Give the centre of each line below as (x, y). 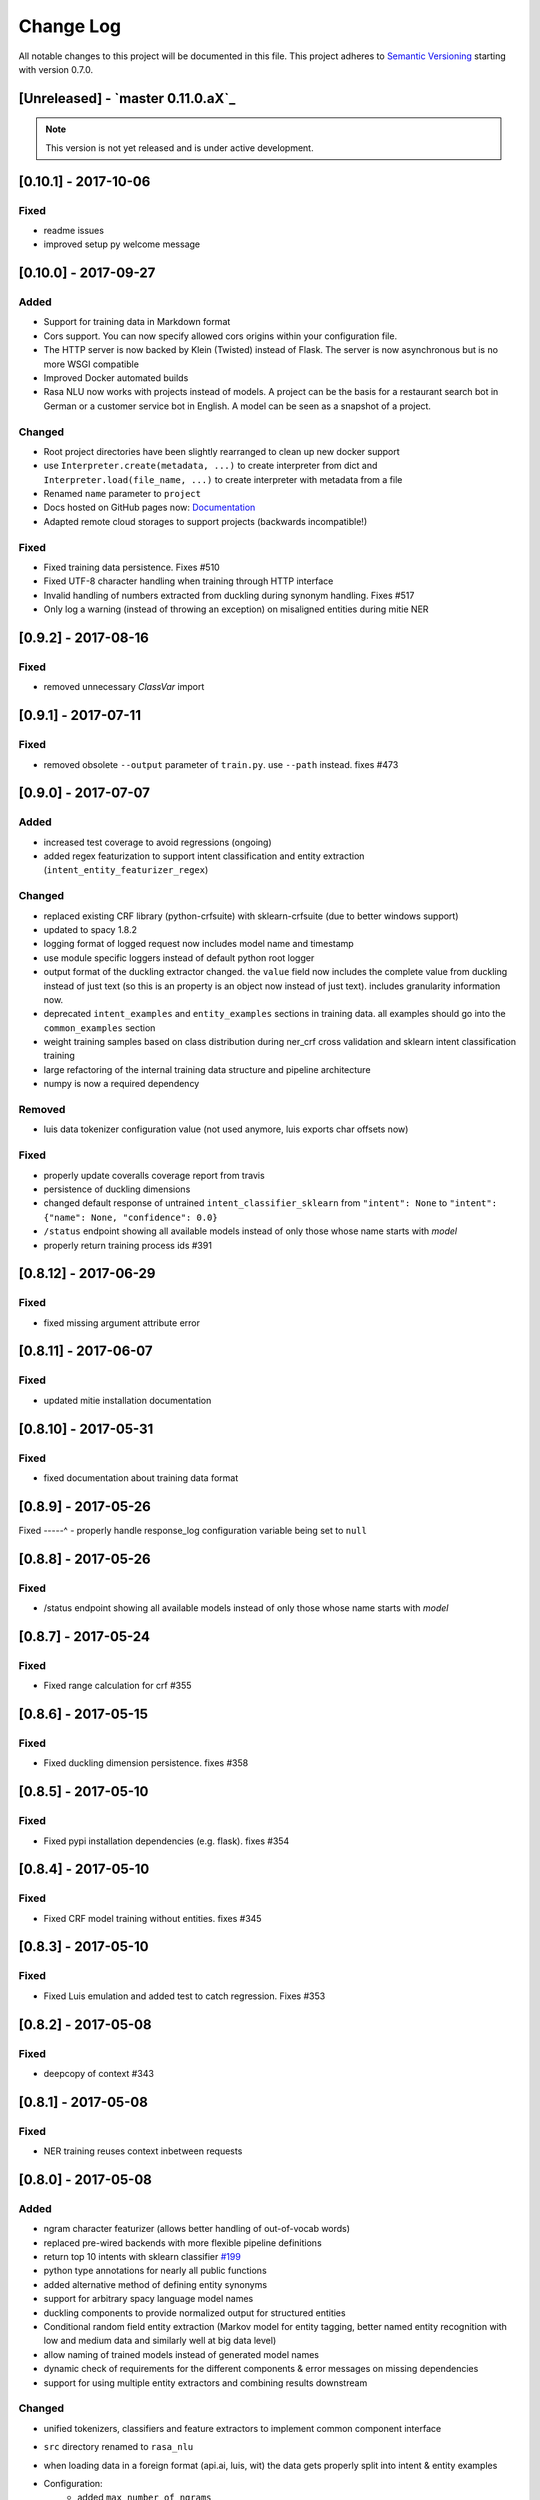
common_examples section (99, 1027)
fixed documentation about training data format (141, 1477)
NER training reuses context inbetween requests (143, 2151)
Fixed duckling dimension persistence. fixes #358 (146, 1763)
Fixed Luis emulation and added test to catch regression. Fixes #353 (184, 1996)
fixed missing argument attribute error (121, 1322)
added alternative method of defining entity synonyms (155, 2284)
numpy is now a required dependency (121, 1084)
